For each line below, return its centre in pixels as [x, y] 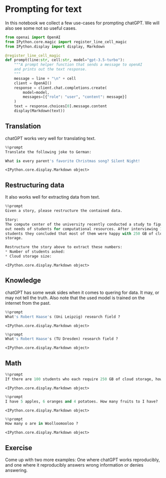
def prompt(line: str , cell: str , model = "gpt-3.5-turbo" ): [65, 60]
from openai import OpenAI [33, 37]
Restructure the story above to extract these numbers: [64, 247]
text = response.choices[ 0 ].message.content [61, 106]
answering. [17, 471]
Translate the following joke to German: [48, 152]
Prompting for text [43, 9]
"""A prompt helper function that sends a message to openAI [78, 65]
